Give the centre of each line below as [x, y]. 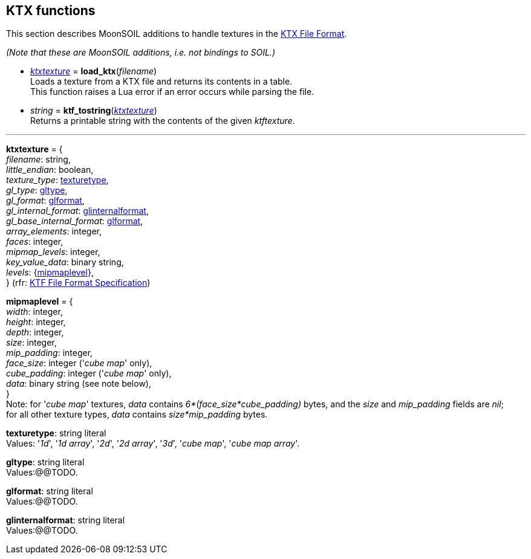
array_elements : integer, [54, 231]
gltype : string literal [45, 462]
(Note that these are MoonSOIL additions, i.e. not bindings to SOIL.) [141, 53]
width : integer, [34, 312]
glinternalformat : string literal [66, 520]
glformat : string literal [50, 491]
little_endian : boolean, [50, 170]
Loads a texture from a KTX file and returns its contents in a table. [161, 82]
